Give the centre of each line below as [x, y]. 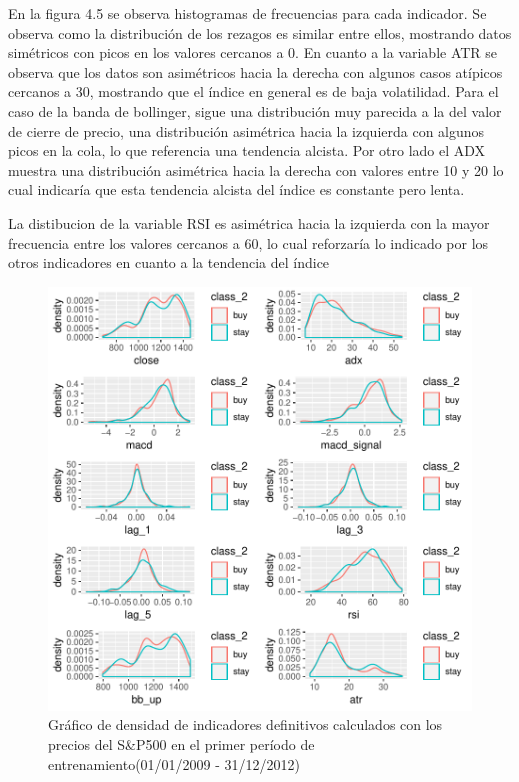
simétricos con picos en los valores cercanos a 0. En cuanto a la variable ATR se [253, 52]
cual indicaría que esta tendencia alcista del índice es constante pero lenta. [236, 189]
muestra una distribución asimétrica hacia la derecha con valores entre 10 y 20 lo [256, 169]
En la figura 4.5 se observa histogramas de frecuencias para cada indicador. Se [247, 13]
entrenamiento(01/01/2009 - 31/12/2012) [174, 763]
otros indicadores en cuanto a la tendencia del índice [169, 262]
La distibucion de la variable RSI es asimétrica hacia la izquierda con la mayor [249, 222]
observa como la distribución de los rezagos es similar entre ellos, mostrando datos [260, 32]
